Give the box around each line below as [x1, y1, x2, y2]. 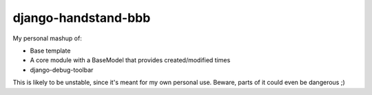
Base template [30, 46, 71, 55]
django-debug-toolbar [30, 66, 94, 74]
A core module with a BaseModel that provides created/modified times [30, 56, 231, 64]
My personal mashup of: [12, 34, 82, 42]
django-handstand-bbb [12, 10, 151, 25]
